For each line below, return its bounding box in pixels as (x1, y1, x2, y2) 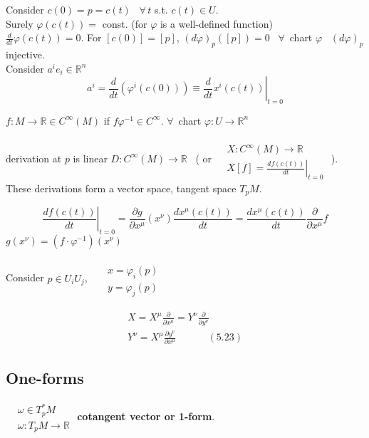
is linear (73, 150, 108, 165)
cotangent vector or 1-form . (77, 408, 215, 423)
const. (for (102, 16, 147, 31)
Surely (6, 16, 33, 31)
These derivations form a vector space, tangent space (6, 180, 237, 195)
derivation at (6, 150, 62, 165)
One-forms (6, 366, 84, 388)
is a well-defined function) (160, 16, 273, 31)
